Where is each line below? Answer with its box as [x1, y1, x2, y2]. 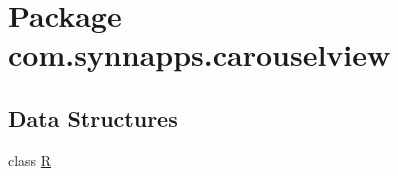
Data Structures [8, 102, 178, 133]
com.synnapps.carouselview [8, 34, 391, 75]
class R [8, 149, 52, 170]
